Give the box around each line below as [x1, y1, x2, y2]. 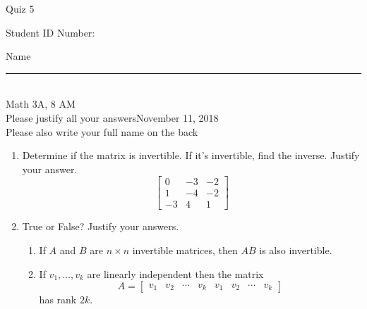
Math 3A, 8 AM [6, 96, 76, 111]
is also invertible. [259, 243, 332, 258]
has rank [39, 292, 77, 307]
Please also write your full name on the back [6, 124, 198, 139]
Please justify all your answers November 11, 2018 [6, 110, 219, 125]
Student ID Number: [6, 25, 95, 39]
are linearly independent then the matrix [87, 266, 264, 281]
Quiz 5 [6, 1, 35, 15]
